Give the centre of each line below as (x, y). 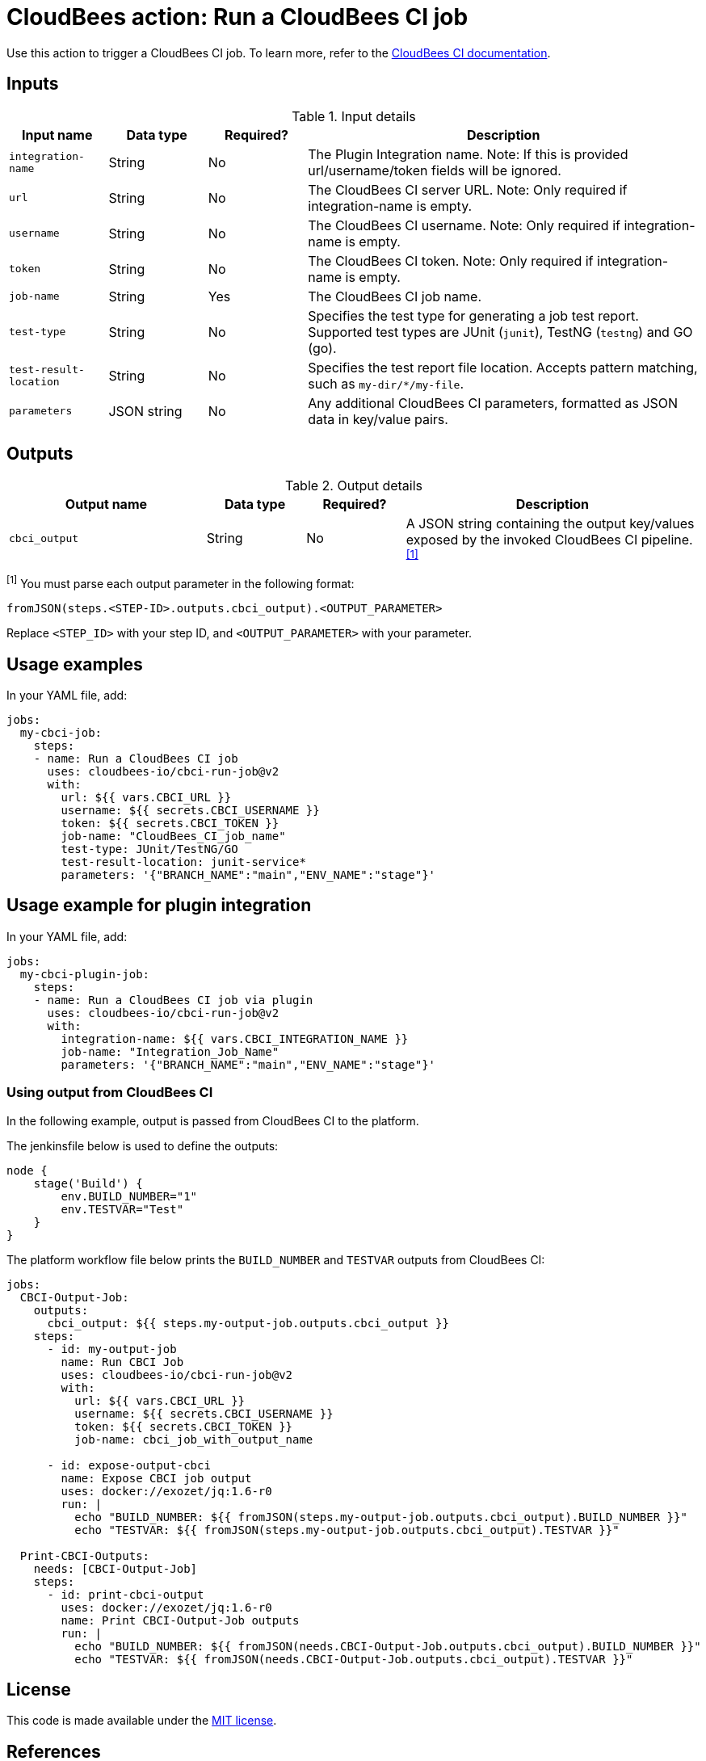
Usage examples (75, 664)
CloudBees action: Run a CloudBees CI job (237, 17)
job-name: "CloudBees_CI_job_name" (173, 836)
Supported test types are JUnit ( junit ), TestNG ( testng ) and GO (500, 332)
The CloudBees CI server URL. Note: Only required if (468, 189)
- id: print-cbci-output (126, 1594)
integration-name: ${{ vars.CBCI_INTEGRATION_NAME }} (235, 1038)
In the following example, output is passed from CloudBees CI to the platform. (213, 1120)
